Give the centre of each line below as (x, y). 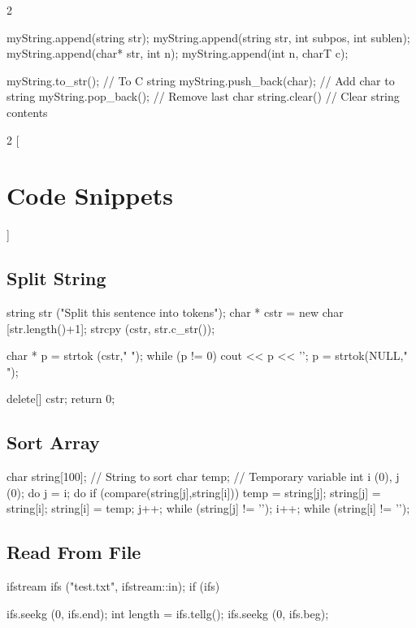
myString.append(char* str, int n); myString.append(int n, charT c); (178, 53)
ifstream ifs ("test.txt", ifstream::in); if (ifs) (113, 586)
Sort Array (53, 442)
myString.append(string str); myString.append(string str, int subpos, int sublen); (208, 37)
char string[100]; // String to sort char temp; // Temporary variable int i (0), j (203, 476)
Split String (56, 278)
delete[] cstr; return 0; (61, 398)
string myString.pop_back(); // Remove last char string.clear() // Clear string (203, 96)
